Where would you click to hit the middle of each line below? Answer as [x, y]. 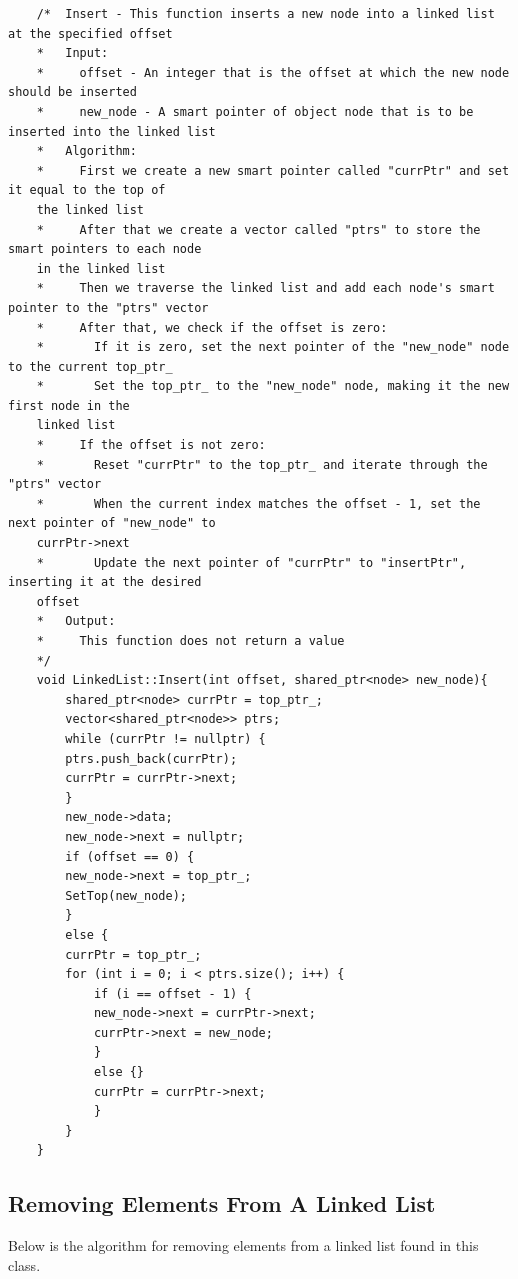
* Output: [76, 621]
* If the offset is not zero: [151, 445]
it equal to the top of [87, 190]
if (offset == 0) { [130, 856]
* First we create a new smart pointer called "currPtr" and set [273, 170]
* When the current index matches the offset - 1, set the [258, 503]
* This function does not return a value [190, 641]
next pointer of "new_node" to [112, 523]
